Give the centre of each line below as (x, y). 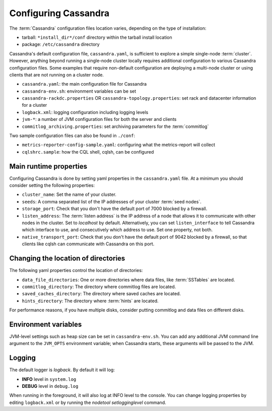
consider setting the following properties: (52, 185)
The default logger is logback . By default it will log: (62, 370)
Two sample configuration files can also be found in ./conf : (72, 135)
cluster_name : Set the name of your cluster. (69, 194)
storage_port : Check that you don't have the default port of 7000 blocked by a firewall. (115, 209)
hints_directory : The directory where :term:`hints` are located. (90, 301)
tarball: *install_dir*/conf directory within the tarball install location (97, 37)
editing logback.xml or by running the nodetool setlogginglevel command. (88, 402)
